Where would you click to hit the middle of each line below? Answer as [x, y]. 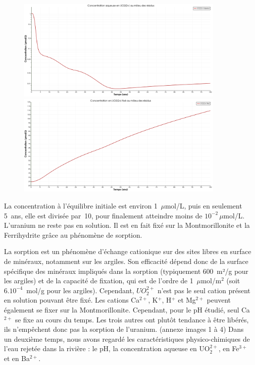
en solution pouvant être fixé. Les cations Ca [72, 300]
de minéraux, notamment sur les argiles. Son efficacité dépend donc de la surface [126, 261]
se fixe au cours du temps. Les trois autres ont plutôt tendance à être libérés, [132, 319]
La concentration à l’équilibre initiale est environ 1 [81, 206]
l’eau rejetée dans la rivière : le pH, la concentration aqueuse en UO [107, 348]
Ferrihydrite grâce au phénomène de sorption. [73, 235]
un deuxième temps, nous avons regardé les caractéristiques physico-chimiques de [127, 339]
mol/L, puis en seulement [204, 206]
